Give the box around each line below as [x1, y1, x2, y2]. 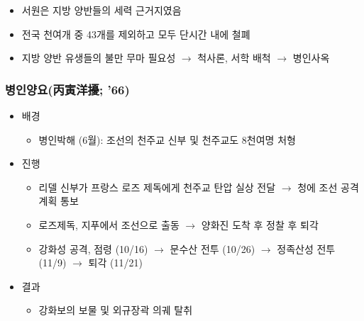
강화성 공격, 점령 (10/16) [38, 241, 148, 256]
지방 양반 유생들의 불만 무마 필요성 [21, 50, 176, 65]
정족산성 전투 [277, 241, 336, 256]
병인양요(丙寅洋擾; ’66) [5, 80, 130, 98]
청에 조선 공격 [297, 179, 359, 194]
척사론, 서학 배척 [197, 50, 271, 65]
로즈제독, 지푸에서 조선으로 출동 [38, 217, 180, 232]
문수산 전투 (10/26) [170, 241, 255, 256]
